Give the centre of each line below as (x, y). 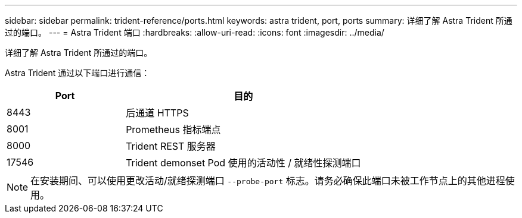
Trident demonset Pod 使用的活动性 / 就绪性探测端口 (243, 163)
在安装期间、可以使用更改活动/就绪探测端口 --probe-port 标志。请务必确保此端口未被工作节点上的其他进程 (268, 181)
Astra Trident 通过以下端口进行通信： (77, 73)
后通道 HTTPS (157, 113)
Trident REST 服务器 (171, 146)
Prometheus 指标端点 (173, 129)
